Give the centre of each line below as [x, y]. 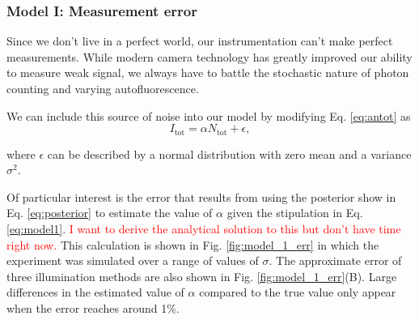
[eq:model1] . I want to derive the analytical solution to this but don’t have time [204, 229]
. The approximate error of [335, 260]
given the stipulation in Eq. [295, 213]
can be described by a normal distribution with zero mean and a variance [229, 154]
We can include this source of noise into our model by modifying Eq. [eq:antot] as [209, 115]
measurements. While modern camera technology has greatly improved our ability [209, 56]
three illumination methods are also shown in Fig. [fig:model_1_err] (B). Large [202, 276]
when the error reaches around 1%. [93, 307]
